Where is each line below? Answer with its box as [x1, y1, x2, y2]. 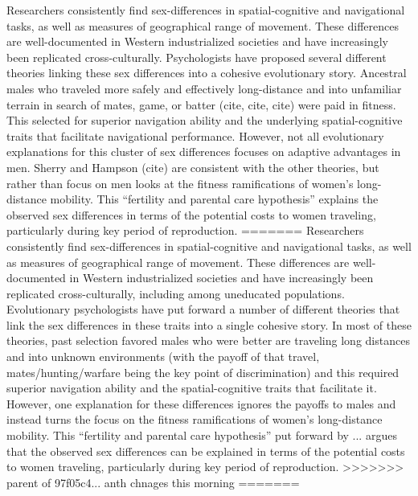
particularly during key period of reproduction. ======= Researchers [6, 222, 364, 239]
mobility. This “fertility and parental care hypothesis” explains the [50, 191, 379, 207]
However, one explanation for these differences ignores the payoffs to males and [6, 395, 396, 412]
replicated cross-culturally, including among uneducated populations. [6, 285, 345, 301]
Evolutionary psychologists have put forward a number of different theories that [6, 301, 400, 318]
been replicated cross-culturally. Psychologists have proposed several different [6, 48, 387, 65]
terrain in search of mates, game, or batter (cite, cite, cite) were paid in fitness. [6, 96, 396, 113]
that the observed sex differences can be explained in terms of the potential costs [6, 442, 405, 459]
